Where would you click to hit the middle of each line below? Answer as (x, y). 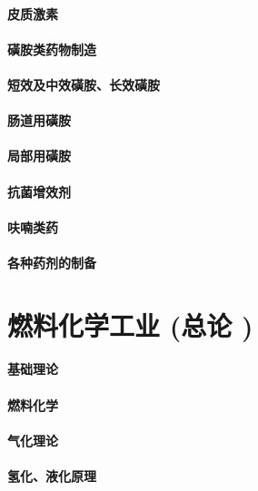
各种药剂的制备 (52, 262)
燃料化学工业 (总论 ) (130, 324)
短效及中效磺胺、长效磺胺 (84, 84)
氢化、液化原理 (52, 476)
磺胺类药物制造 (52, 49)
